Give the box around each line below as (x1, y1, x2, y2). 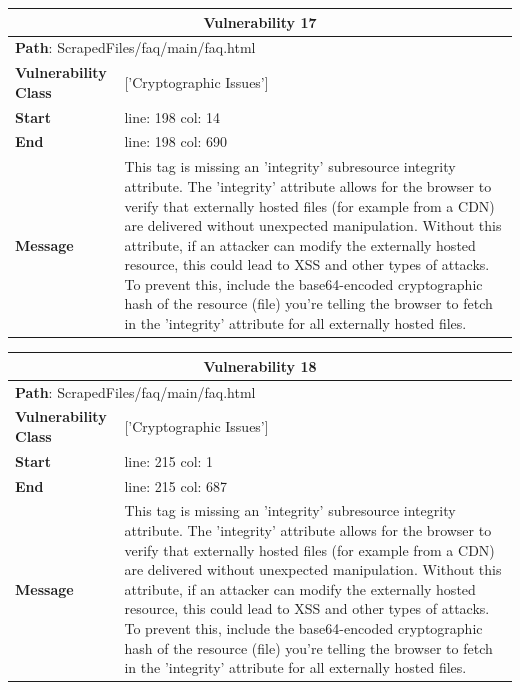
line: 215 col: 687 (124, 475, 228, 496)
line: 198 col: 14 (124, 106, 221, 127)
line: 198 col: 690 (124, 131, 228, 152)
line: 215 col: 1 (124, 450, 214, 471)
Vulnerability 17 (203, 11, 317, 32)
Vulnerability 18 (203, 355, 317, 376)
